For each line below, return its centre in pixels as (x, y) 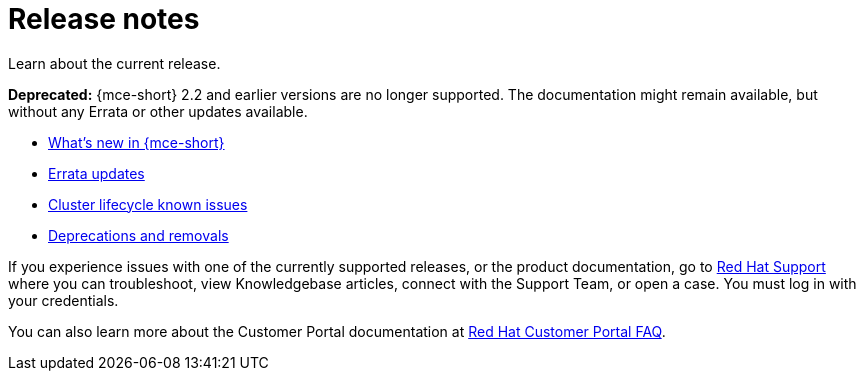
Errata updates (96, 173)
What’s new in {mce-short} (136, 142)
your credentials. (63, 300)
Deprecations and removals (138, 235)
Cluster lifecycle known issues (148, 204)
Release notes (104, 19)
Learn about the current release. (114, 63)
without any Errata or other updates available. (158, 111)
